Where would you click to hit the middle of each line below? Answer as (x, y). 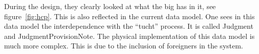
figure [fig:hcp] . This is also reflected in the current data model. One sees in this (129, 16)
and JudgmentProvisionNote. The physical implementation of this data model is (129, 36)
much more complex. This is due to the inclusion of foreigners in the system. (124, 46)
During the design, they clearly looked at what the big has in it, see (110, 6)
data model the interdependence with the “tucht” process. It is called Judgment (129, 26)
